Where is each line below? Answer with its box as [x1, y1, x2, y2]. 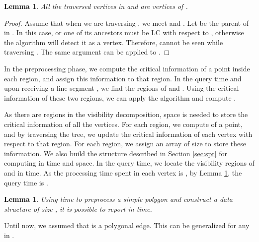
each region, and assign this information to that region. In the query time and [4, 73, 242, 83]
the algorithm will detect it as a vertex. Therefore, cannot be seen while [4, 37, 223, 47]
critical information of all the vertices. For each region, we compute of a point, [4, 119, 243, 129]
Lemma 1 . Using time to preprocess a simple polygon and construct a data [4, 194, 233, 204]
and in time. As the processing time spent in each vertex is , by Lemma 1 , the [4, 167, 242, 178]
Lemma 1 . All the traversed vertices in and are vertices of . [4, 1, 188, 11]
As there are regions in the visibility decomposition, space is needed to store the [4, 109, 248, 120]
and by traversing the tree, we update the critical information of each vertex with [4, 128, 253, 139]
